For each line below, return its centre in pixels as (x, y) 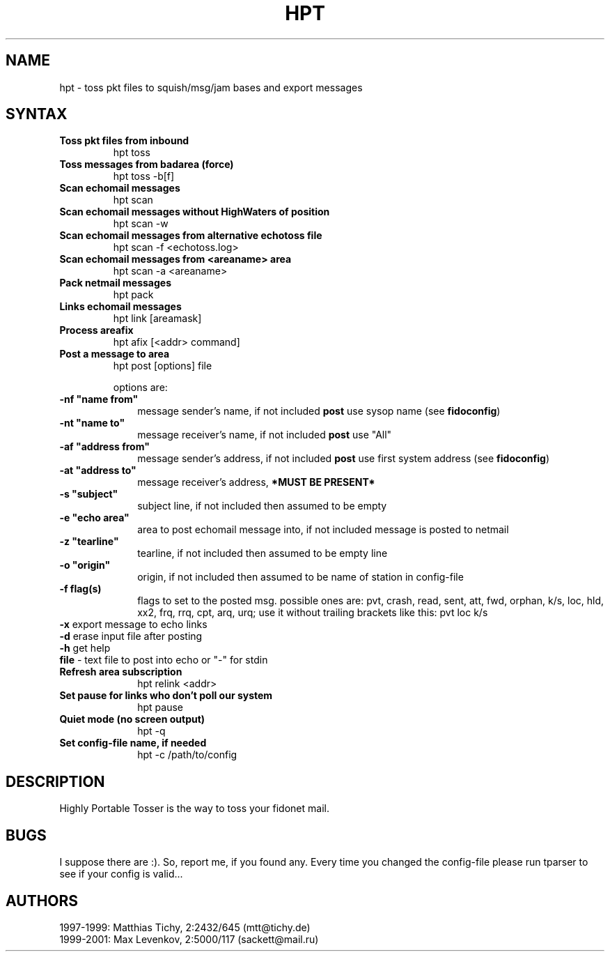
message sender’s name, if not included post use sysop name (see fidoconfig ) (319, 411)
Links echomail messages (120, 307)
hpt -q (151, 731)
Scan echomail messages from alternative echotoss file (191, 236)
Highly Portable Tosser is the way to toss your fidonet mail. (194, 809)
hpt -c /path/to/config (187, 755)
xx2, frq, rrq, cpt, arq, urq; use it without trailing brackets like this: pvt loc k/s (313, 613)
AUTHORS (42, 901)
